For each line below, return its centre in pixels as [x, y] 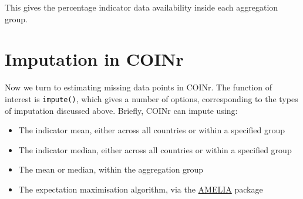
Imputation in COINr [94, 59]
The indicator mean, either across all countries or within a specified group [152, 130]
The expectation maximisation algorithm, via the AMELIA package [141, 189]
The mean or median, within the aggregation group [111, 169]
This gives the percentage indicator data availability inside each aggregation [142, 7]
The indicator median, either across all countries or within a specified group [155, 149]
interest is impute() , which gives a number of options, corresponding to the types [151, 98]
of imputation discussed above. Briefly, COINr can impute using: [121, 110]
